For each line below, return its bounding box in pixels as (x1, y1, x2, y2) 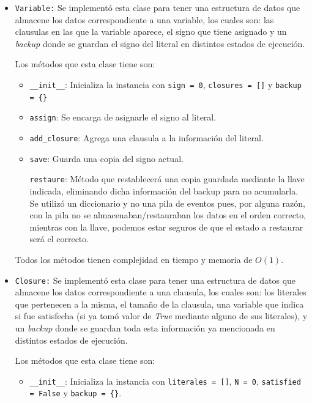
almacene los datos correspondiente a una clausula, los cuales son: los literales (15, 286, 306, 298)
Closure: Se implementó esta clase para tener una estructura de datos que (15, 273, 296, 286)
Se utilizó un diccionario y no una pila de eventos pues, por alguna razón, (29, 196, 305, 209)
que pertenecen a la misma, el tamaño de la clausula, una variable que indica (15, 297, 304, 310)
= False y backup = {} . (29, 386, 122, 399)
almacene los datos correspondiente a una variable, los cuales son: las (15, 13, 274, 26)
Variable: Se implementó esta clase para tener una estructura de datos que (15, 1, 300, 13)
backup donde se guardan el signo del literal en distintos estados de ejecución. (15, 37, 305, 50)
